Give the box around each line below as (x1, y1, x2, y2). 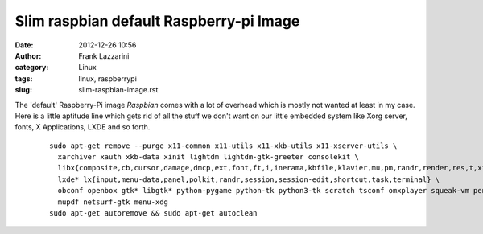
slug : (14, 85, 32, 95)
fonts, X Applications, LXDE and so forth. (14, 122, 151, 132)
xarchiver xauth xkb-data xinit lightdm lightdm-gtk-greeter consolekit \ (57, 153, 360, 162)
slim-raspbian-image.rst (78, 85, 159, 95)
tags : (14, 73, 33, 84)
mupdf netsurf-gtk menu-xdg (57, 197, 169, 207)
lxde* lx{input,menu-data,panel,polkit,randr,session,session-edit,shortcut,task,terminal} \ (57, 174, 440, 184)
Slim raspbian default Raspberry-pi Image (14, 12, 300, 30)
